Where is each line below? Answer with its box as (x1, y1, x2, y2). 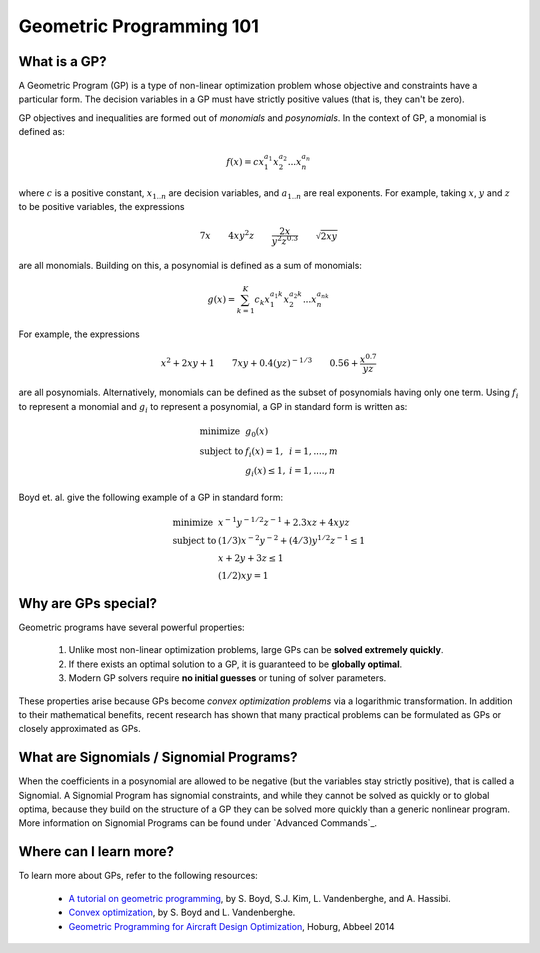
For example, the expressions (18, 328, 140, 340)
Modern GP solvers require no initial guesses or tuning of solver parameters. (68, 672, 387, 684)
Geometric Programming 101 (18, 15, 260, 37)
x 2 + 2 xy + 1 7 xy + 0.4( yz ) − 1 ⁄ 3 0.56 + (160, 356, 359, 369)
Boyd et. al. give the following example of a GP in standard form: (18, 491, 284, 504)
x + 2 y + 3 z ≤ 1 (218, 552, 284, 564)
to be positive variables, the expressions (18, 201, 185, 213)
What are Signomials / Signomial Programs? (18, 749, 298, 766)
